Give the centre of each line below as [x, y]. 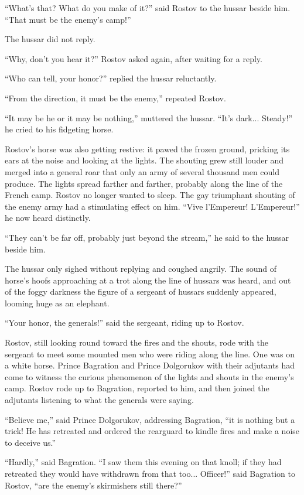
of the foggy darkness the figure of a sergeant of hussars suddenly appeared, [141, 291]
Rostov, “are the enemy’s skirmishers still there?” [93, 485]
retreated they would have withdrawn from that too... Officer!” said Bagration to [150, 473]
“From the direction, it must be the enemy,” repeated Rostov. [115, 98]
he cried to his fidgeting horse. [59, 129]
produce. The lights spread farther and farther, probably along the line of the [144, 183]
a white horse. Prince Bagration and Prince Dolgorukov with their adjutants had [150, 365]
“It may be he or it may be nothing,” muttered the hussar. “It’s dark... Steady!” [149, 117]
